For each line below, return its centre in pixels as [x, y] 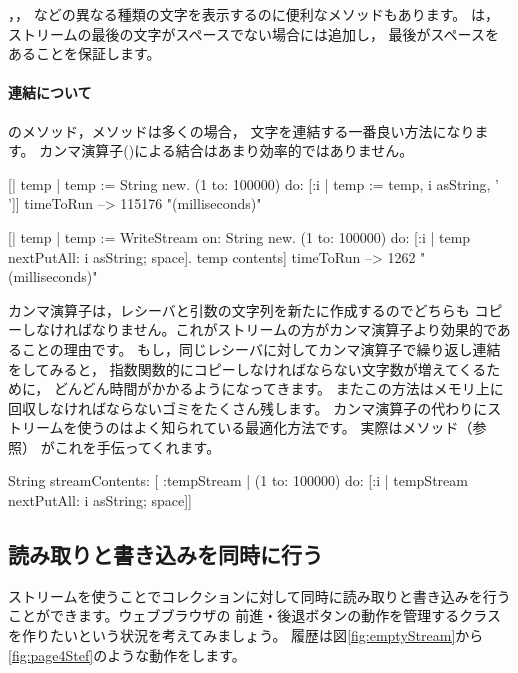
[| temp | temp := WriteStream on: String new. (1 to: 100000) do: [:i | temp [239, 236]
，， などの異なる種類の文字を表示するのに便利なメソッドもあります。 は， [253, 14]
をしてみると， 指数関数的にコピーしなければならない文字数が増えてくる [247, 368]
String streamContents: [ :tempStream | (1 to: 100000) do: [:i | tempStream [238, 480]
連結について [50, 92]
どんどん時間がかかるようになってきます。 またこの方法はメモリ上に [278, 388]
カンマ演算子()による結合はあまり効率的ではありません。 [226, 150]
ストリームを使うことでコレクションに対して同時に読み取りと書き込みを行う [259, 595]
